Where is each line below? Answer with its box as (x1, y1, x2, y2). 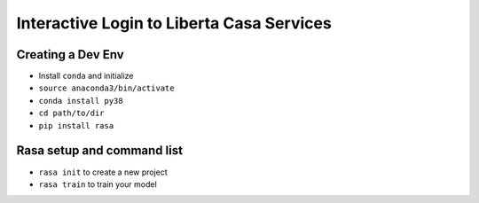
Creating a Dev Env (16, 47, 124, 62)
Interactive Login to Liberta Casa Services (16, 13, 332, 33)
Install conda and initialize (38, 71, 134, 82)
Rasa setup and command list (16, 143, 184, 159)
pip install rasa (38, 121, 114, 130)
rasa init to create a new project (38, 167, 168, 177)
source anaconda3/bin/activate (38, 83, 175, 93)
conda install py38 (38, 96, 123, 105)
